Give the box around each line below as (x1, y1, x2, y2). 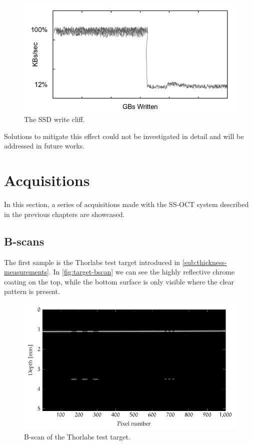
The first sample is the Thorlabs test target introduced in (4, 256, 180, 267)
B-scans (4, 233, 44, 248)
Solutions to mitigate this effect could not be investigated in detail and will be (4, 130, 244, 141)
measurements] (4, 266, 49, 277)
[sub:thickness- (182, 256, 227, 267)
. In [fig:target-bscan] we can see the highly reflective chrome (49, 266, 235, 277)
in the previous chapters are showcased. (4, 208, 125, 219)
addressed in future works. (4, 140, 84, 151)
